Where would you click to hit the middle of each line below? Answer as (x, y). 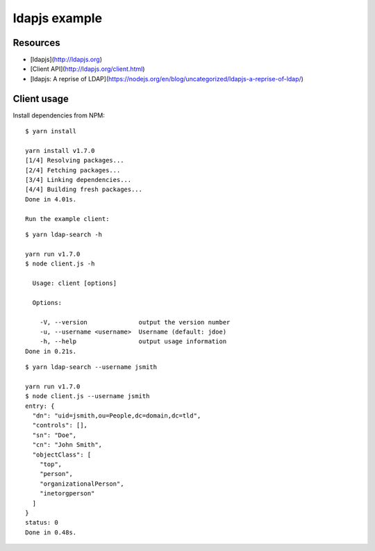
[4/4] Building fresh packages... (84, 190)
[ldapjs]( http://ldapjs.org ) (66, 60)
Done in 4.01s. (51, 199)
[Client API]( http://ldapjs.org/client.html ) (87, 69)
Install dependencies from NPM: (59, 115)
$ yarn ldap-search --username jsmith (91, 367)
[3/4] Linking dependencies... (78, 180)
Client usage (41, 98)
